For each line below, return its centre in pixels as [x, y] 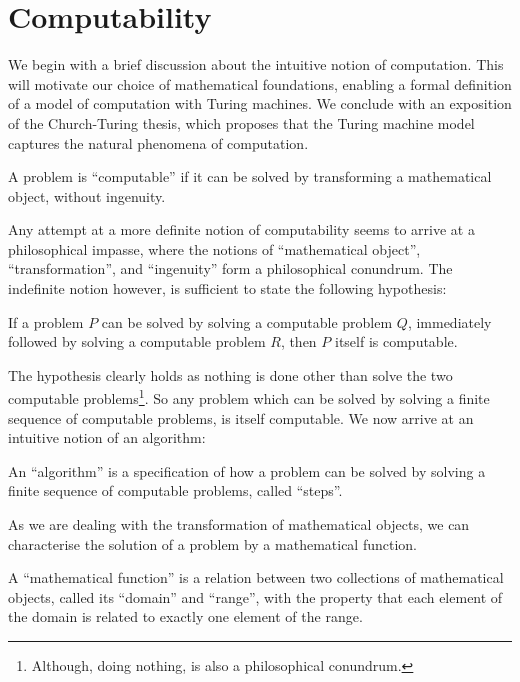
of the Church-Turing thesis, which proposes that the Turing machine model [241, 122]
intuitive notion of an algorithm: [107, 437]
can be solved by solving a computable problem [247, 321]
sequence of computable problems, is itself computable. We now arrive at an [241, 417]
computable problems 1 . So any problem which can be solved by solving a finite [249, 397]
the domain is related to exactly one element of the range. [185, 616]
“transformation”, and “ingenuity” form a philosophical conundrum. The [230, 268]
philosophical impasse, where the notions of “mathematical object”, [214, 248]
